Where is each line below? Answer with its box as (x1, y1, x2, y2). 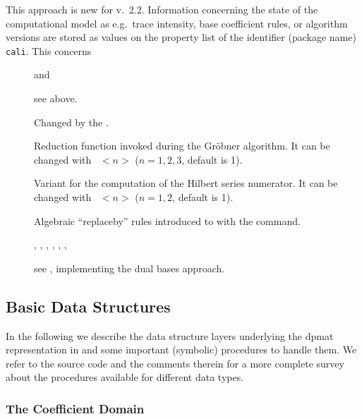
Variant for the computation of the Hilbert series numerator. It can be (34, 176, 338, 190)
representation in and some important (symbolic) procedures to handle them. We (6, 342, 357, 357)
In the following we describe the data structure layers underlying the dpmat (6, 328, 334, 343)
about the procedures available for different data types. (6, 370, 244, 384)
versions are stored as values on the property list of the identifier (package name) (6, 30, 356, 44)
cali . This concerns (6, 43, 92, 58)
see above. (34, 91, 78, 106)
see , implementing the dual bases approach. (34, 260, 225, 275)
